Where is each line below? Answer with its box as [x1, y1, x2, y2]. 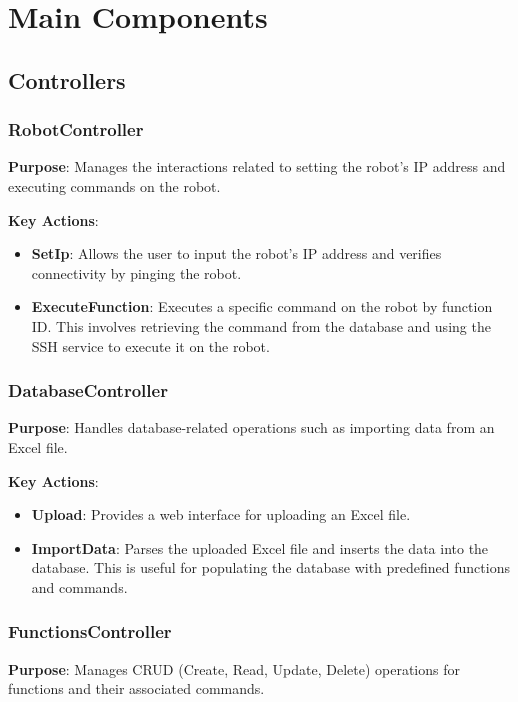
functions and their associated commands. [8, 678, 265, 699]
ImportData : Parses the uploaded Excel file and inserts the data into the [31, 537, 489, 558]
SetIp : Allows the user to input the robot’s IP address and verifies [31, 243, 442, 264]
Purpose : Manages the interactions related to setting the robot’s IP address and [8, 156, 506, 177]
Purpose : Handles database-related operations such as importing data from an [8, 417, 495, 438]
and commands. [31, 576, 128, 597]
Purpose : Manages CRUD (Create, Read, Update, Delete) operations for [8, 658, 460, 679]
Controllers [8, 64, 126, 95]
